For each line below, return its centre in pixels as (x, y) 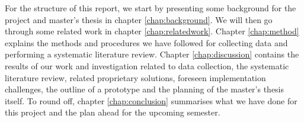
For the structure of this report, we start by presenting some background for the (151, 8)
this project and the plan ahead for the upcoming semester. (113, 112)
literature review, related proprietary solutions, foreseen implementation (135, 77)
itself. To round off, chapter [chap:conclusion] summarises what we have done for (151, 100)
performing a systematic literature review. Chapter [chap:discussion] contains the (152, 54)
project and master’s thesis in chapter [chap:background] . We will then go (139, 19)
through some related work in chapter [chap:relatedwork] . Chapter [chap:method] (152, 31)
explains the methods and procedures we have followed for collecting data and (146, 42)
